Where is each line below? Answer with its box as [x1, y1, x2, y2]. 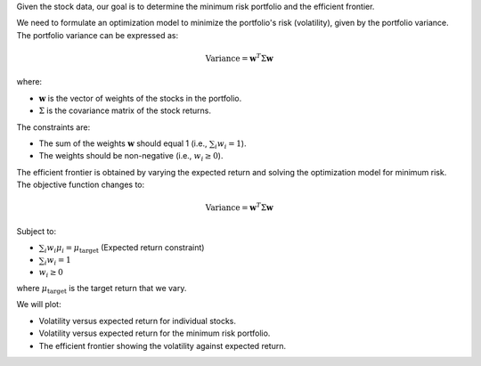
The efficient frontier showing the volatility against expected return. [38, 340, 287, 351]
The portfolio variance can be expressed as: [16, 29, 178, 40]
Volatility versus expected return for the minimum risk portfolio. [38, 328, 271, 338]
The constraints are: [16, 121, 91, 133]
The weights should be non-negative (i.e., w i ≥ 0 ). [38, 150, 224, 164]
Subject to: [16, 225, 57, 236]
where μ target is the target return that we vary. [16, 282, 187, 296]
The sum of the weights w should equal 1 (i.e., [38, 138, 208, 149]
